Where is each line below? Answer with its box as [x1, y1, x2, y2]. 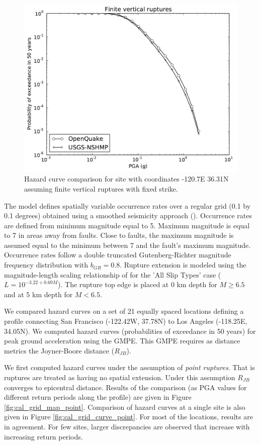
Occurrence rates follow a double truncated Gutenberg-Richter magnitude [4, 249, 231, 260]
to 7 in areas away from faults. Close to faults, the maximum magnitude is [4, 230, 234, 240]
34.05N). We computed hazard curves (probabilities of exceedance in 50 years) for [4, 325, 256, 336]
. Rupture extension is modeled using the [120, 259, 246, 270]
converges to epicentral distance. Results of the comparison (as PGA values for [4, 382, 247, 392]
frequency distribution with [4, 259, 89, 270]
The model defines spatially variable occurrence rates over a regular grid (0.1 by [4, 200, 251, 211]
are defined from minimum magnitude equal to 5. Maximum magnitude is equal [4, 220, 250, 230]
